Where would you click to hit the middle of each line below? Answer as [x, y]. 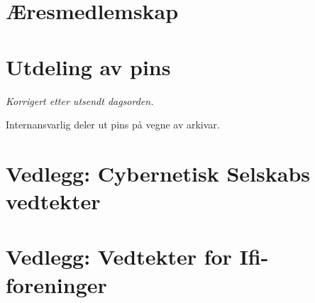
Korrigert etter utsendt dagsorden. [80, 100]
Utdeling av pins [88, 66]
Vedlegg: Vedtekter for [119, 257]
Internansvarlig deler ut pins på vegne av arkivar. [113, 125]
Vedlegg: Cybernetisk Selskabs [158, 173]
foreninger [56, 284]
